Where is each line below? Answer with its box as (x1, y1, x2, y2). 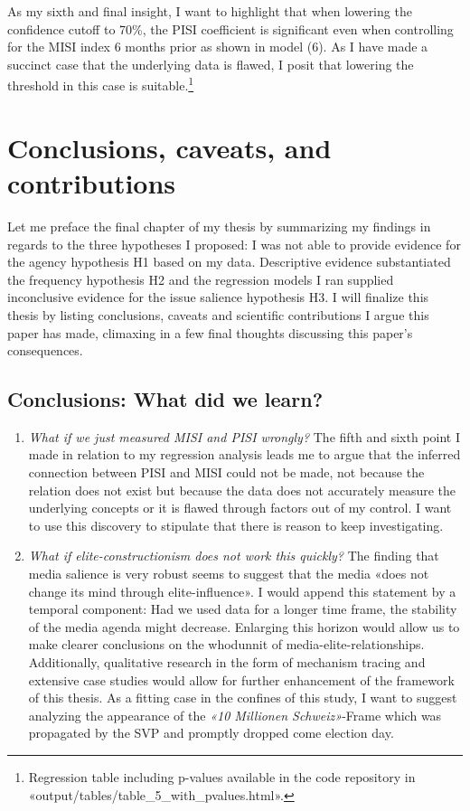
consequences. (7, 341, 83, 360)
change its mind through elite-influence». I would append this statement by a (28, 581, 456, 600)
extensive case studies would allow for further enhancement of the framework (28, 670, 455, 689)
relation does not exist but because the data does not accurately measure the (28, 480, 456, 499)
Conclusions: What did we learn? (7, 385, 324, 413)
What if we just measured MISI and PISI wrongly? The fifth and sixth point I (28, 427, 461, 446)
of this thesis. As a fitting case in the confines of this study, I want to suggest (28, 688, 457, 707)
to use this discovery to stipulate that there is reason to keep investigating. (28, 515, 444, 534)
